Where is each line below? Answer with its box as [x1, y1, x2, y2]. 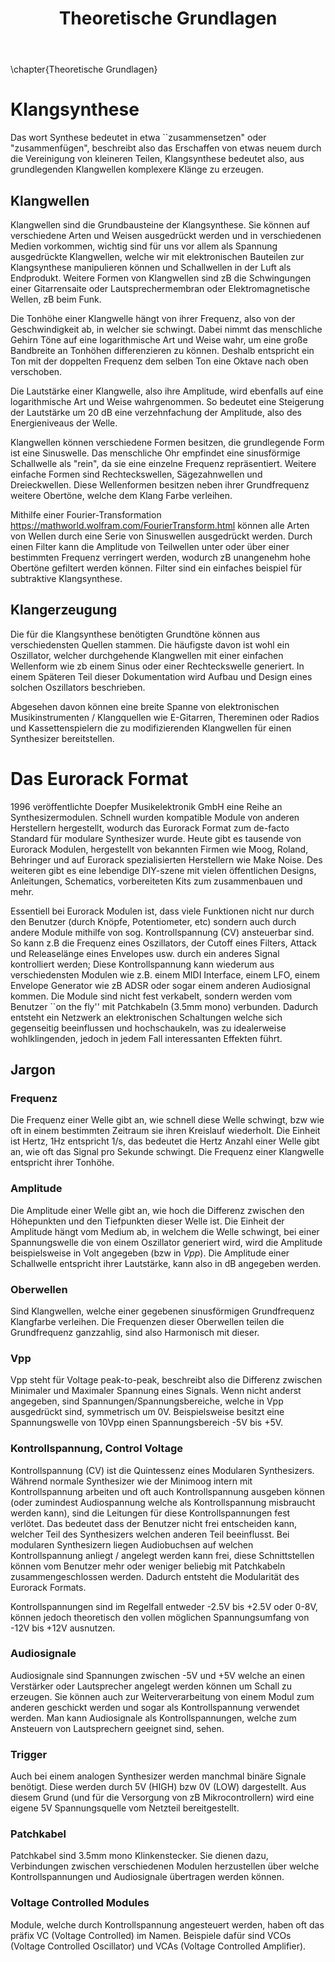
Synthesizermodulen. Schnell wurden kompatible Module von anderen [10, 811, 300, 823]
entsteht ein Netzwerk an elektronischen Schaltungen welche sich [10, 1011, 283, 1023]
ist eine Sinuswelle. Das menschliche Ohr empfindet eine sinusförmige [10, 447, 301, 459]
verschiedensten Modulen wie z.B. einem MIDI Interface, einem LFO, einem [10, 968, 321, 981]
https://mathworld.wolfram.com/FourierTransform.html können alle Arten [10, 519, 310, 531]
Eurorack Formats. [10, 1581, 87, 1593]
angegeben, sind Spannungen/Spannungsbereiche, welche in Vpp [10, 1395, 284, 1407]
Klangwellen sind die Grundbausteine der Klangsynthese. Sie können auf [10, 218, 311, 231]
